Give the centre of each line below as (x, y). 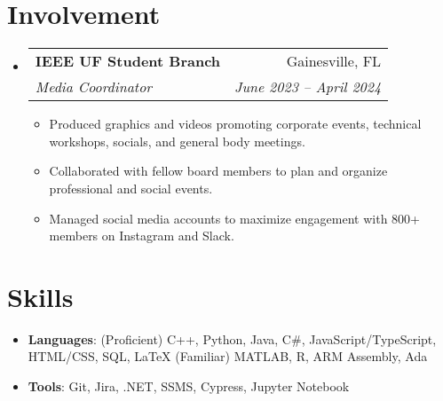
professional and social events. (131, 188)
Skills (40, 296)
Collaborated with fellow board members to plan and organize (218, 171)
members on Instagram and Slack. (142, 236)
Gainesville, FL (334, 61)
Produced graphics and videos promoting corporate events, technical (235, 124)
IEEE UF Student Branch (128, 61)
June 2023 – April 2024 (308, 87)
